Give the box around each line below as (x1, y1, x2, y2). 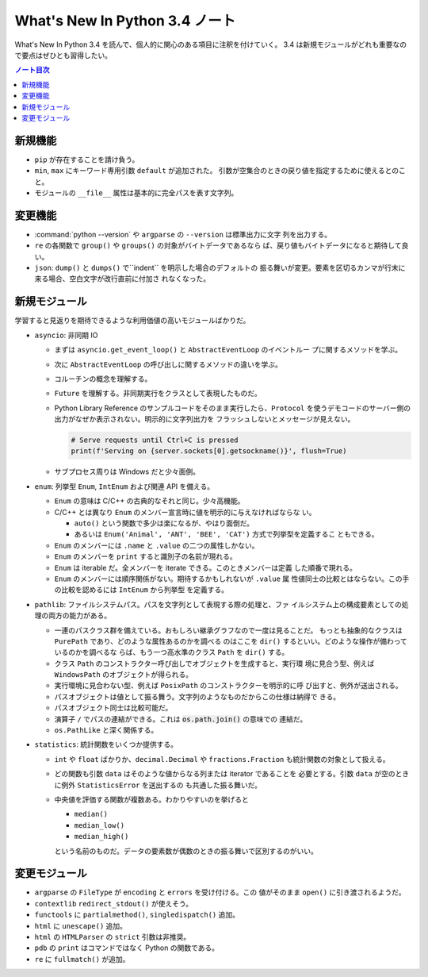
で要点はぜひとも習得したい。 (14, 50, 113, 60)
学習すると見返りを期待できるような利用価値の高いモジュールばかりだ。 (14, 316, 250, 325)
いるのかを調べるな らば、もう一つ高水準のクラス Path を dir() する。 (54, 648, 289, 657)
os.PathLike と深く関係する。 (54, 725, 159, 735)
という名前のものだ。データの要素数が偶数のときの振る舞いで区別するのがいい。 (54, 846, 319, 856)
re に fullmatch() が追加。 (34, 954, 130, 964)
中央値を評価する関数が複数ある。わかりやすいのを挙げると (54, 794, 249, 804)
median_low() (74, 821, 125, 829)
